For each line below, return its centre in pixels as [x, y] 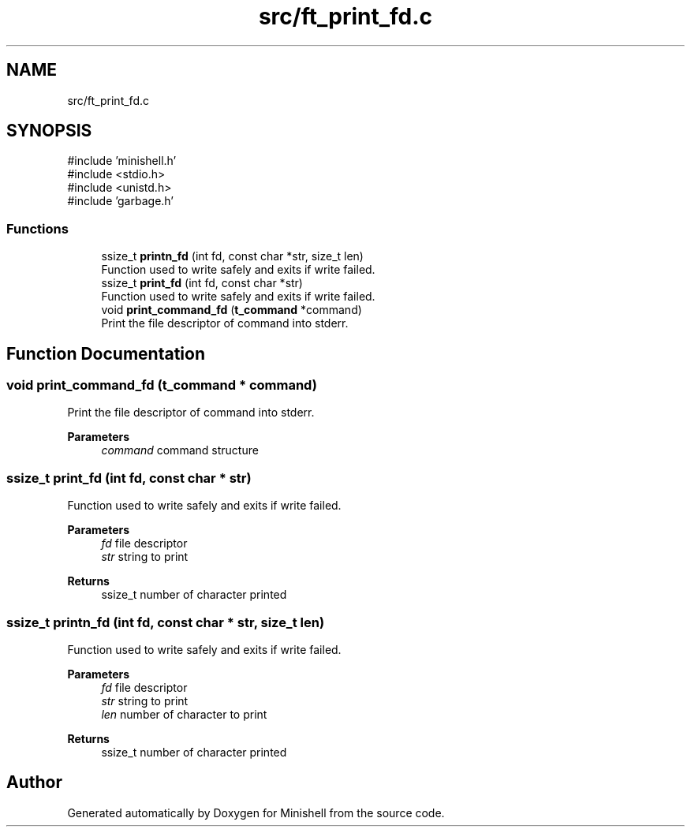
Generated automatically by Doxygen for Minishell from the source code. [256, 812]
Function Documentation [106, 353]
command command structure [180, 450]
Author [34, 783]
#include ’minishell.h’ [122, 161]
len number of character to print [184, 714]
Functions [37, 228]
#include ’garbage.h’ [120, 201]
